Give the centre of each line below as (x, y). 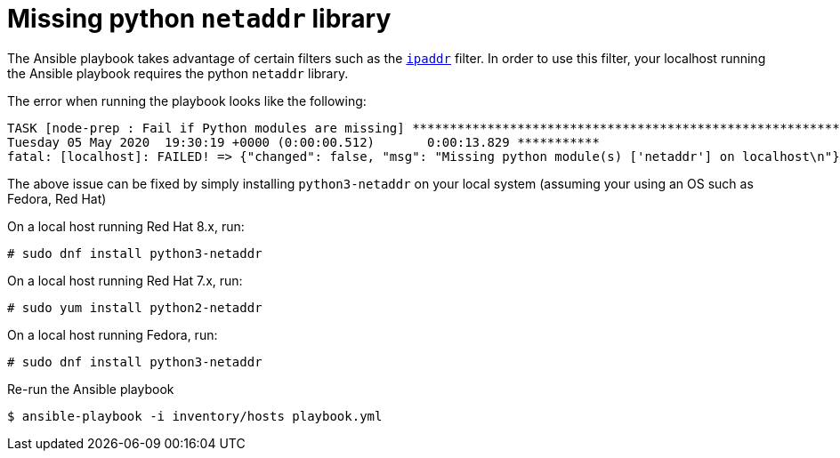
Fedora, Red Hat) (57, 198)
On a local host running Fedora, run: (113, 334)
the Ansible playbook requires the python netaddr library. (178, 73)
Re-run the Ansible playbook (91, 389)
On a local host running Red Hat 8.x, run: (126, 226)
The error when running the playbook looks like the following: (187, 100)
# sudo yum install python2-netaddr (135, 307)
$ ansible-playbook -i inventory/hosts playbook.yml (195, 416)
